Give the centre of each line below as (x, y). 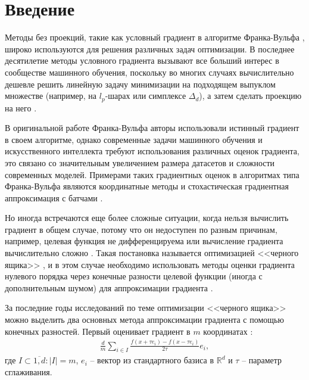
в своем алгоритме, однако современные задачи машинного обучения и (134, 139)
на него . (21, 108)
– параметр (262, 360)
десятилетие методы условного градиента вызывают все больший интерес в (142, 60)
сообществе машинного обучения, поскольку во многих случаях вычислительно (149, 72)
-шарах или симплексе (146, 96)
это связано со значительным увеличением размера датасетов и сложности (140, 162)
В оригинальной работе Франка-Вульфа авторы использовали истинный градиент (152, 128)
